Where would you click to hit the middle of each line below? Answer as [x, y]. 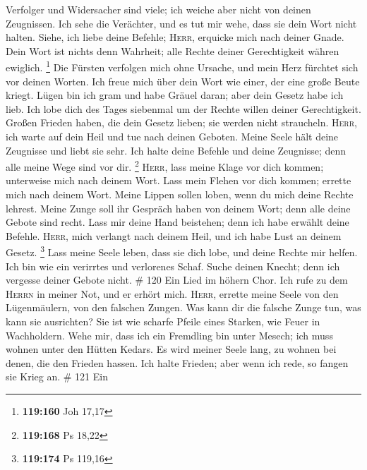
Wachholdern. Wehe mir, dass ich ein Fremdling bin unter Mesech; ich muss [169, 335]
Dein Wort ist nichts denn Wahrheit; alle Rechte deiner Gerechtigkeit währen [173, 50]
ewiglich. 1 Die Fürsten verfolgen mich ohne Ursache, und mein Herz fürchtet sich [182, 66]
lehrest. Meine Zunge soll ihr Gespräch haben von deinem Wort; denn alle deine [178, 208]
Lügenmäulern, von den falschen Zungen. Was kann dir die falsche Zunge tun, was [183, 307]
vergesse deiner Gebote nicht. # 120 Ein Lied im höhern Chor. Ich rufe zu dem [177, 280]
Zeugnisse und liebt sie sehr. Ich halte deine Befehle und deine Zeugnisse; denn [176, 150]
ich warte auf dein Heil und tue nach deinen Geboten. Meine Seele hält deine [172, 136]
